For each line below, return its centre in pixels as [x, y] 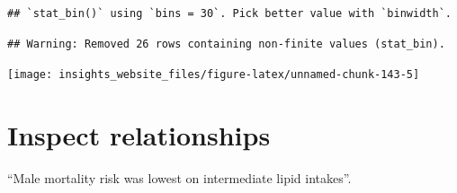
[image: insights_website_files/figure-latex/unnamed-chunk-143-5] [214, 75]
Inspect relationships [139, 135]
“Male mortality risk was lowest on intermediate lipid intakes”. [179, 177]
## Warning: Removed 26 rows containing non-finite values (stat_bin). [226, 44]
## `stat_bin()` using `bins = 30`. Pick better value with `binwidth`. [229, 13]
